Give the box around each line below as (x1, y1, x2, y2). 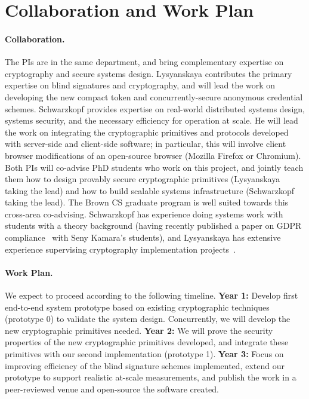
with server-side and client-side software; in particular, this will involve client (5, 137, 286, 150)
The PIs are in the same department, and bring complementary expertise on (5, 56, 284, 68)
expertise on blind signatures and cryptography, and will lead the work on (5, 79, 276, 91)
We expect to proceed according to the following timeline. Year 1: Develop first (5, 289, 298, 302)
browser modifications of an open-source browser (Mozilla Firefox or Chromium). (5, 149, 301, 161)
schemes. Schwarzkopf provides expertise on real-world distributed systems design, (5, 102, 305, 115)
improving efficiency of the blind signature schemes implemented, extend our (5, 359, 285, 372)
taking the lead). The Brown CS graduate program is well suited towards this (5, 196, 289, 208)
